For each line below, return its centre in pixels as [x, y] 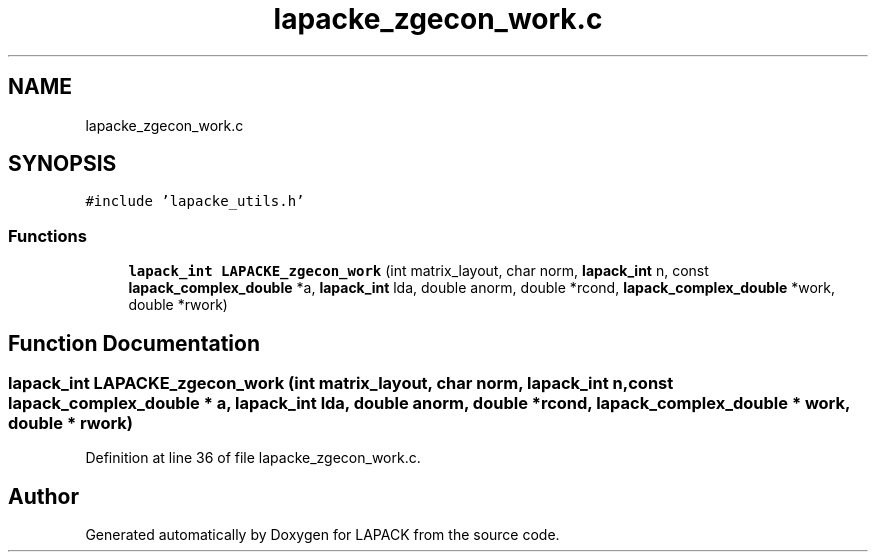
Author [43, 496]
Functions [47, 235]
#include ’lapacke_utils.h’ [195, 201]
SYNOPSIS [62, 164]
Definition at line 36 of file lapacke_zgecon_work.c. [253, 458]
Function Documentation [134, 343]
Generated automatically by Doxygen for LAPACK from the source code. [322, 535]
